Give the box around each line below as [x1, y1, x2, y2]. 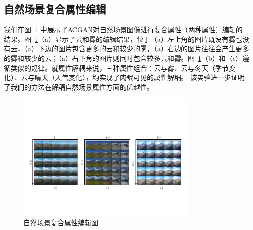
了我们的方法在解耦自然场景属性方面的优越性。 [4, 81, 154, 92]
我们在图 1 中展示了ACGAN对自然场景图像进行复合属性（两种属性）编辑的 [4, 24, 243, 35]
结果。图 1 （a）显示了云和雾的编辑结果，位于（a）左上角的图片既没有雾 [4, 34, 235, 44]
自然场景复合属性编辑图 [23, 217, 98, 227]
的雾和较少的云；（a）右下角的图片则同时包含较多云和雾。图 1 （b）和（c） [4, 53, 242, 63]
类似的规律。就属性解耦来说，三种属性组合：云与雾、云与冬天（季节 [10, 62, 229, 73]
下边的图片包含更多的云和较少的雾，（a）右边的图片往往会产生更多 [37, 43, 249, 54]
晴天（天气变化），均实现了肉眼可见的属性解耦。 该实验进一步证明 [34, 72, 245, 82]
